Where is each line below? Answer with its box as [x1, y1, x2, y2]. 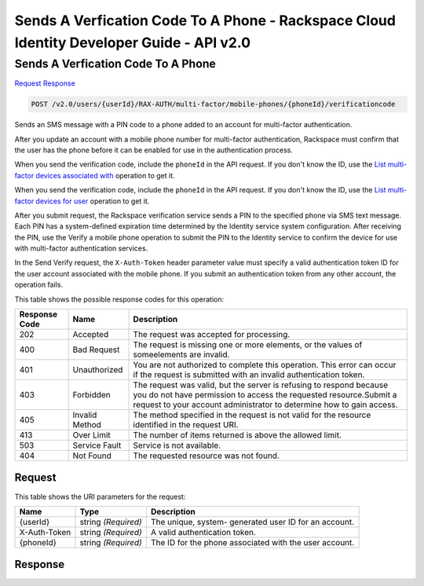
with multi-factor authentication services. [14, 244, 148, 253]
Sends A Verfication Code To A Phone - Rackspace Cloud [14, 12, 397, 29]
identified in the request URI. [133, 419, 239, 430]
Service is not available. [133, 440, 221, 451]
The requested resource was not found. [133, 450, 280, 461]
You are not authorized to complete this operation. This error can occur [133, 360, 397, 371]
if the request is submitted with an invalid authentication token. [133, 369, 365, 380]
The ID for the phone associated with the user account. [150, 537, 355, 548]
